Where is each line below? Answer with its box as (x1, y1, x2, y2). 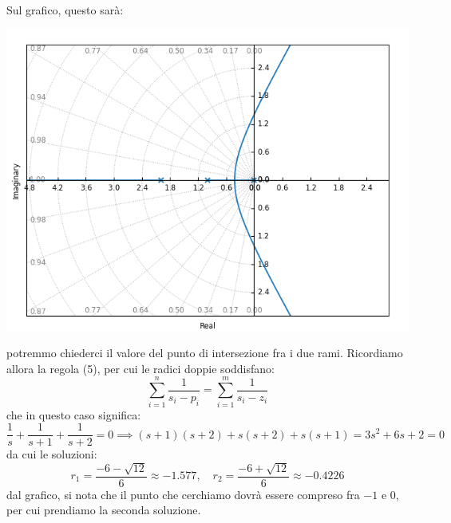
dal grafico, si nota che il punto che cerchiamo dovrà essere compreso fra (6, 486, 360, 502)
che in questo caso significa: (6, 406, 141, 423)
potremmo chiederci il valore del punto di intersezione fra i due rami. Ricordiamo (6, 344, 403, 361)
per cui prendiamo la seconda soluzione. (6, 501, 201, 518)
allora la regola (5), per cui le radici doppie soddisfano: (6, 360, 275, 376)
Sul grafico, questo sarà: (6, 2, 124, 18)
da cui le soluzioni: (6, 446, 97, 462)
